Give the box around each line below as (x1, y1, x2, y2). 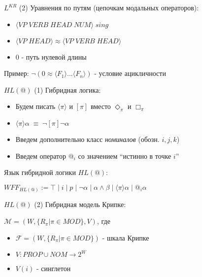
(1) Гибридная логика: (34, 84, 101, 95)
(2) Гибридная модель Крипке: (34, 199, 126, 209)
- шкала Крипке (102, 232, 149, 242)
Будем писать (15, 101, 56, 111)
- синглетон (36, 263, 71, 274)
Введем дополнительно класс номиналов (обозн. (15, 134, 160, 144)
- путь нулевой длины (21, 51, 87, 62)
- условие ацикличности (94, 68, 166, 78)
